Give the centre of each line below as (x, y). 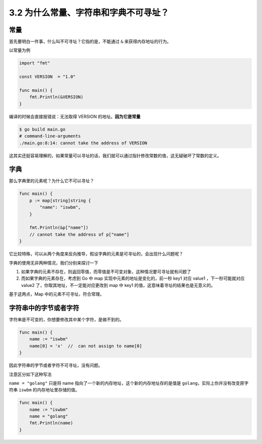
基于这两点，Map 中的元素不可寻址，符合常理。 (57, 294)
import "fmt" (35, 63)
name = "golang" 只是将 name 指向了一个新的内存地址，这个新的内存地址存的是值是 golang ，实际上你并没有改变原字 (129, 383)
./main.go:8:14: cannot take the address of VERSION (83, 143)
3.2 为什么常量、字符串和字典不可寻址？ (89, 13)
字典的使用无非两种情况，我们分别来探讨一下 (54, 263)
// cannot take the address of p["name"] (79, 234)
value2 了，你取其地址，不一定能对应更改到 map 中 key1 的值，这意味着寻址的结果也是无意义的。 (118, 285)
